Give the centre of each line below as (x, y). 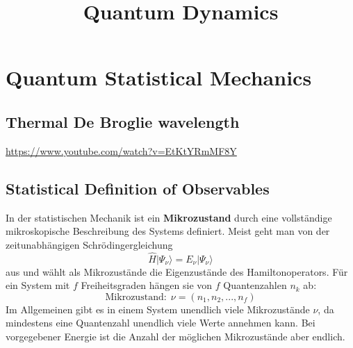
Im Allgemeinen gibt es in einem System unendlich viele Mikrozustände (158, 309)
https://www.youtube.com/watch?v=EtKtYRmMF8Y (121, 150)
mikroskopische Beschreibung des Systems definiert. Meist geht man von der (168, 231)
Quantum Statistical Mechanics (159, 77)
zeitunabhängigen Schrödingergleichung (89, 244)
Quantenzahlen (255, 285)
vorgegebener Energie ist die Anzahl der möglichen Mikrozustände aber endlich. (175, 336)
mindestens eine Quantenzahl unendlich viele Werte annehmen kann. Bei (161, 323)
